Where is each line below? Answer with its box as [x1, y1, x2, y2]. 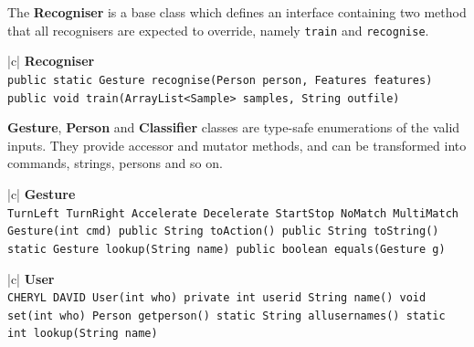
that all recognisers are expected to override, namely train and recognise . [7, 20, 429, 39]
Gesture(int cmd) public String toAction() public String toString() [7, 225, 439, 238]
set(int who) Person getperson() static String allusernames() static [7, 309, 446, 322]
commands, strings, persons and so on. [7, 153, 223, 173]
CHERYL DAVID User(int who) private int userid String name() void [7, 291, 427, 305]
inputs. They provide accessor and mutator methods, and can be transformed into [7, 135, 467, 154]
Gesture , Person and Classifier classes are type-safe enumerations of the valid [7, 118, 460, 137]
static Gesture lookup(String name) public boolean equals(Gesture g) [7, 242, 446, 256]
